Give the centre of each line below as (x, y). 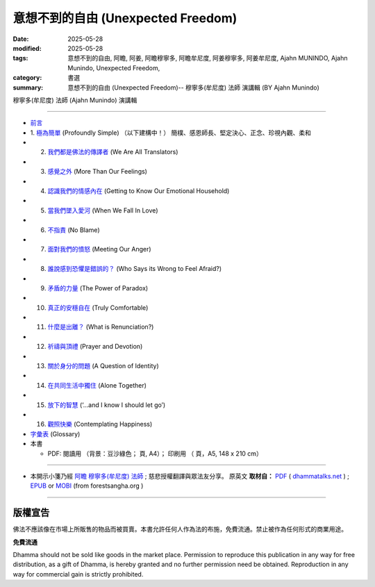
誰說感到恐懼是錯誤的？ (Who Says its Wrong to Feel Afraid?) (135, 269)
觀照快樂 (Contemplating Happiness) (100, 424)
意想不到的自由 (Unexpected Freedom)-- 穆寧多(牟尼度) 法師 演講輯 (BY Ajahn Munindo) (193, 88)
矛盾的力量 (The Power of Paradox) (98, 288)
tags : (20, 58)
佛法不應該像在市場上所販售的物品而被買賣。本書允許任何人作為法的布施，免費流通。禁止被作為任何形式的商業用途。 (180, 529)
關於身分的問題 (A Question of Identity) (103, 366)
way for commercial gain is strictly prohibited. (78, 574)
